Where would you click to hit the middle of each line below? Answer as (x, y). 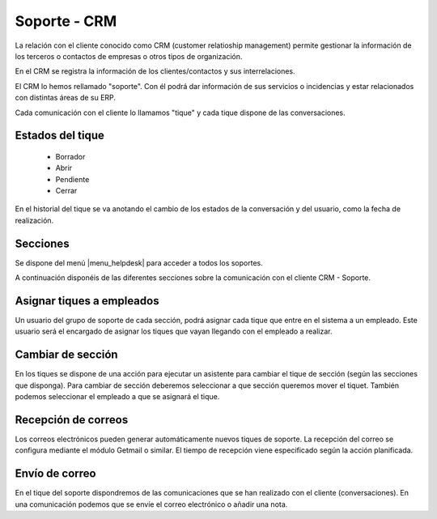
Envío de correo (55, 474)
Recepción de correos (72, 420)
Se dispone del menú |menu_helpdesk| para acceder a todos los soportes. (139, 262)
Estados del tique (59, 136)
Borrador (70, 156)
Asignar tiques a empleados (87, 301)
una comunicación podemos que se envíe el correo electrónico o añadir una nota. (151, 504)
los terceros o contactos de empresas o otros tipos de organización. (129, 56)
